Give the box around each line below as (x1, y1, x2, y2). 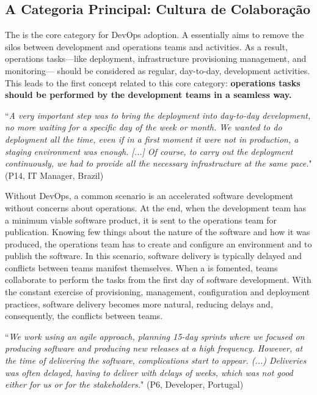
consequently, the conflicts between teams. (5, 309, 163, 322)
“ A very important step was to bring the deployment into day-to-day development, (5, 108, 311, 121)
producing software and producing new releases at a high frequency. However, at (5, 342, 303, 355)
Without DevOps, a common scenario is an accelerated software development (5, 189, 294, 202)
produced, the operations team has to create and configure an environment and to (5, 237, 312, 250)
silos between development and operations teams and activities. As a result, (5, 40, 288, 53)
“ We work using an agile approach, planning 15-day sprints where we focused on (5, 329, 305, 342)
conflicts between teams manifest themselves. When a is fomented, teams (5, 261, 278, 274)
